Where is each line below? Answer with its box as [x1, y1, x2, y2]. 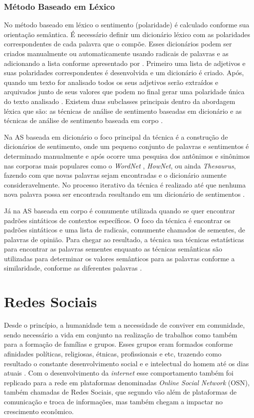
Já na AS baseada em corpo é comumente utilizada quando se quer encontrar [4, 205, 235, 215]
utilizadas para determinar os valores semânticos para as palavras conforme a [4, 253, 235, 263]
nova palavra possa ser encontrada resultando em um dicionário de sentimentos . [4, 189, 245, 199]
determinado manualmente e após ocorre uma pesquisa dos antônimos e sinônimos [4, 150, 250, 161]
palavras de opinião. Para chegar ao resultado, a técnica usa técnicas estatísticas [4, 234, 244, 244]
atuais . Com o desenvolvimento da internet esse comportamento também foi [4, 368, 233, 378]
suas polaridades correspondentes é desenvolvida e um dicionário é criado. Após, [4, 67, 244, 78]
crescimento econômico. [4, 406, 74, 416]
